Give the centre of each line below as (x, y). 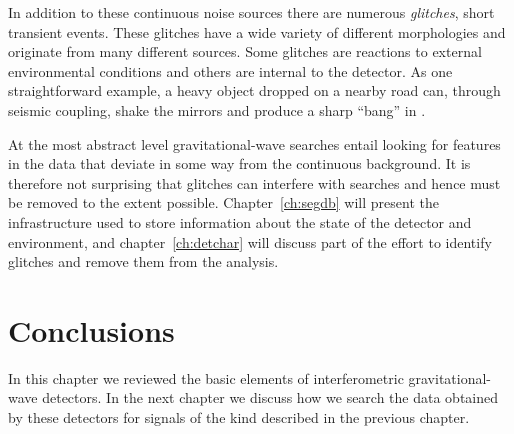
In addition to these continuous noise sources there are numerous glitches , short (251, 12)
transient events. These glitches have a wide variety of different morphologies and (257, 31)
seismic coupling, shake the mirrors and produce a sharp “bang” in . (217, 109)
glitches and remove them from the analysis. (143, 261)
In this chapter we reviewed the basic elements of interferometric (206, 377)
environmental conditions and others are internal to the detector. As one (230, 70)
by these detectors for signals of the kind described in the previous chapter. (239, 417)
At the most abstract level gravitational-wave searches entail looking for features (254, 143)
